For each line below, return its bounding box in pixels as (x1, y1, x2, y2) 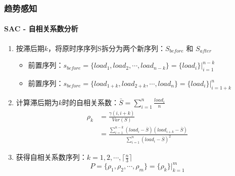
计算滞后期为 (16, 97, 59, 107)
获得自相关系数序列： (16, 152, 87, 162)
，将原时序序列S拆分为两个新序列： (48, 42, 165, 53)
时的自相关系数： (62, 97, 119, 107)
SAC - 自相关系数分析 (4, 23, 78, 34)
